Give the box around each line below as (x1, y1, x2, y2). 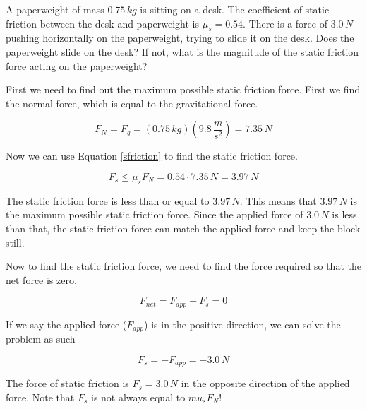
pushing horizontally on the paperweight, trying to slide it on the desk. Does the (6, 30, 354, 45)
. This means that (239, 193, 317, 208)
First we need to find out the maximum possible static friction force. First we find (6, 82, 361, 97)
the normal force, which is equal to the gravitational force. (6, 95, 258, 110)
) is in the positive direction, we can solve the (144, 316, 341, 331)
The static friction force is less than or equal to (6, 193, 210, 208)
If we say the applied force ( (6, 316, 127, 331)
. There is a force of (243, 16, 327, 30)
